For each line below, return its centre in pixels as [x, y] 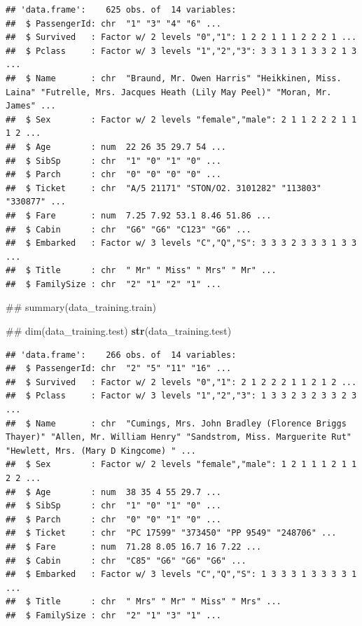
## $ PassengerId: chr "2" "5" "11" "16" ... [119, 369]
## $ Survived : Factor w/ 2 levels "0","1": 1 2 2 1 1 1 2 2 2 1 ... [181, 37]
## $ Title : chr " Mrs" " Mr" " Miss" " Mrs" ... [144, 602]
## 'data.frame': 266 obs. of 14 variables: [121, 355]
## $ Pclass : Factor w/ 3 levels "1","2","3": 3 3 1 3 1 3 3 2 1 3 [181, 51]
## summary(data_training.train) [81, 307]
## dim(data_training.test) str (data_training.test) [119, 331]
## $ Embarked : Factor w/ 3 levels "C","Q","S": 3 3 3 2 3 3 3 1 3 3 [181, 243]
